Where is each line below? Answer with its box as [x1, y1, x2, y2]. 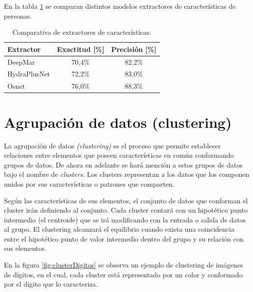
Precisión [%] [111, 44, 156, 54]
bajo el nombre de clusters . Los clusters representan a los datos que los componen [4, 169, 250, 179]
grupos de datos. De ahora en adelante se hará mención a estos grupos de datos [4, 159, 243, 170]
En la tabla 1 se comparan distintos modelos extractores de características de [4, 1, 236, 11]
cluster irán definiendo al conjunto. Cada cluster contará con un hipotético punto [4, 205, 248, 215]
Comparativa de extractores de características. [12, 27, 152, 37]
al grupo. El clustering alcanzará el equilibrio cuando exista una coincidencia [4, 224, 234, 234]
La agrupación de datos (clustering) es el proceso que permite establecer [4, 140, 221, 150]
